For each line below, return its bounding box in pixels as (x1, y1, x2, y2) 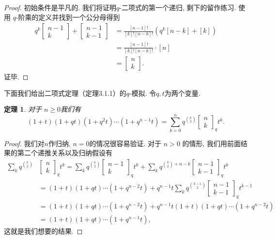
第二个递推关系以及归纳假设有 (17, 148, 112, 158)
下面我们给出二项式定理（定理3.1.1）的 (4, 88, 126, 98)
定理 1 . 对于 (4, 104, 42, 114)
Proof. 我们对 (4, 138, 45, 148)
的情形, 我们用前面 (182, 138, 241, 148)
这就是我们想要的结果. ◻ (4, 225, 83, 236)
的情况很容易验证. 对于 (89, 138, 162, 148)
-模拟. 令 (129, 88, 156, 98)
